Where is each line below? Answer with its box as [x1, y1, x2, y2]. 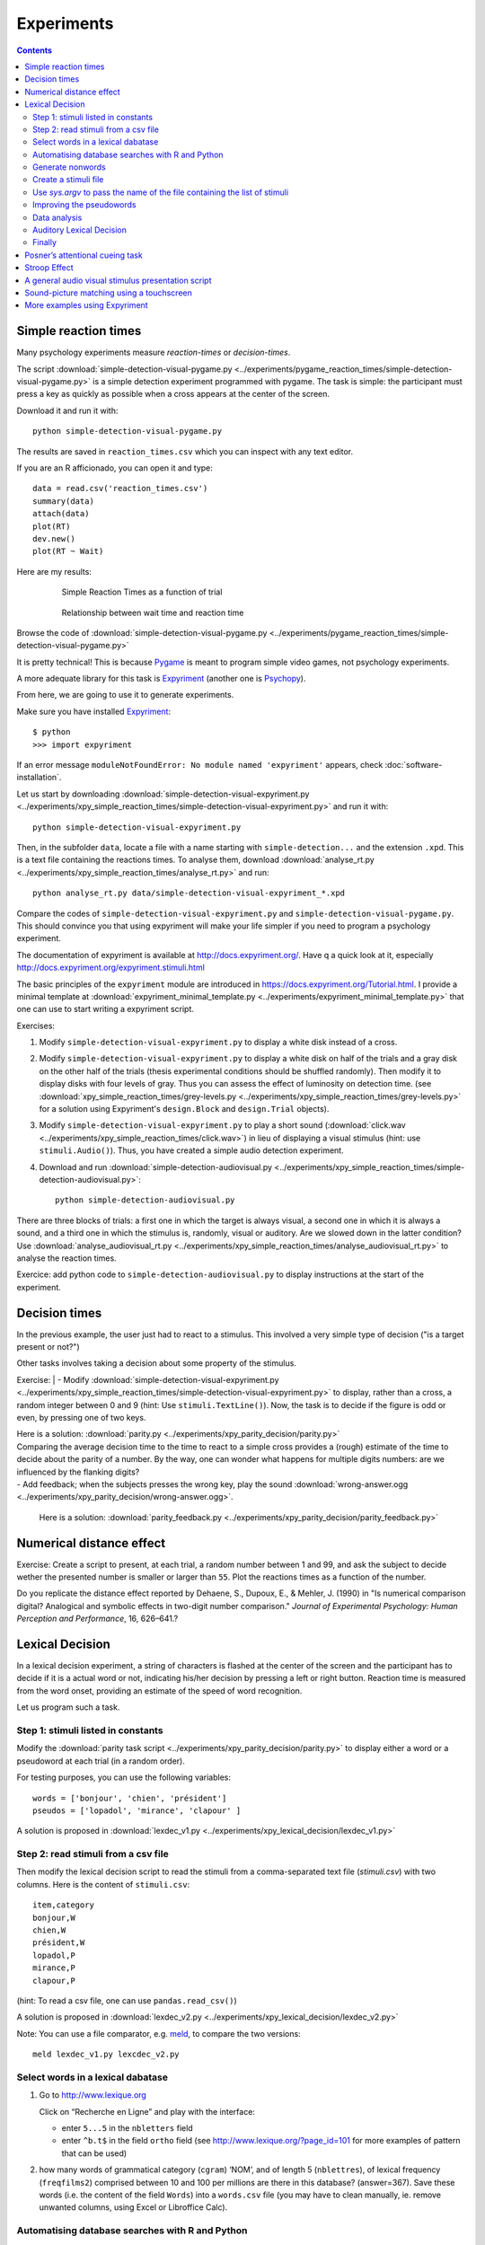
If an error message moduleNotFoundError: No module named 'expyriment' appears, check [16, 760, 384, 770]
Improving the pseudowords [32, 199, 137, 210]
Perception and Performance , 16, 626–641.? [16, 1613, 179, 1624]
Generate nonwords [32, 162, 107, 172]
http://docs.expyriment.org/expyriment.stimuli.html [16, 962, 206, 973]
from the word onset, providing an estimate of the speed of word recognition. [16, 1685, 303, 1696]
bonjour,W [32, 1913, 75, 1923]
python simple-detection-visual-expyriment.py [32, 822, 242, 832]
